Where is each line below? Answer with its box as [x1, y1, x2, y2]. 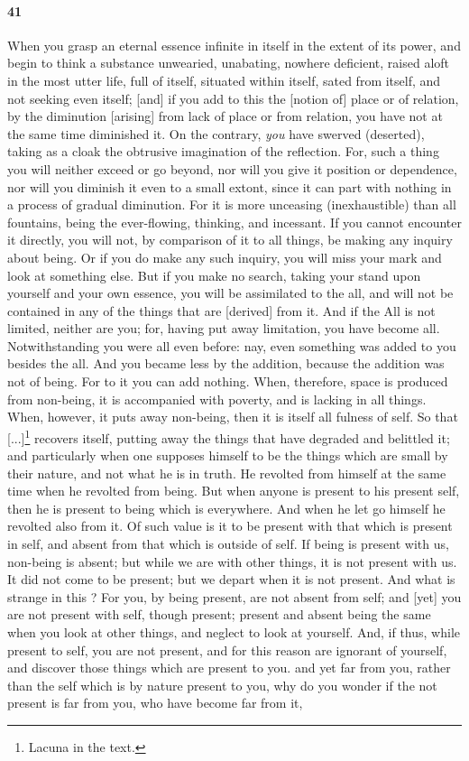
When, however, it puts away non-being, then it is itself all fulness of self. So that [7, 407, 458, 426]
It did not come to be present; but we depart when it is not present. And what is [7, 570, 455, 589]
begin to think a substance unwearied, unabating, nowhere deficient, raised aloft [7, 53, 449, 72]
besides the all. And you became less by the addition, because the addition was [7, 354, 445, 373]
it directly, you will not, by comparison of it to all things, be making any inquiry [7, 230, 453, 249]
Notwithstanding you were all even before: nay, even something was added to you [7, 336, 456, 355]
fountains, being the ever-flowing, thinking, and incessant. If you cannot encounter [7, 212, 462, 231]
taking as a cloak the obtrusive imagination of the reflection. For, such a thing [7, 142, 439, 161]
